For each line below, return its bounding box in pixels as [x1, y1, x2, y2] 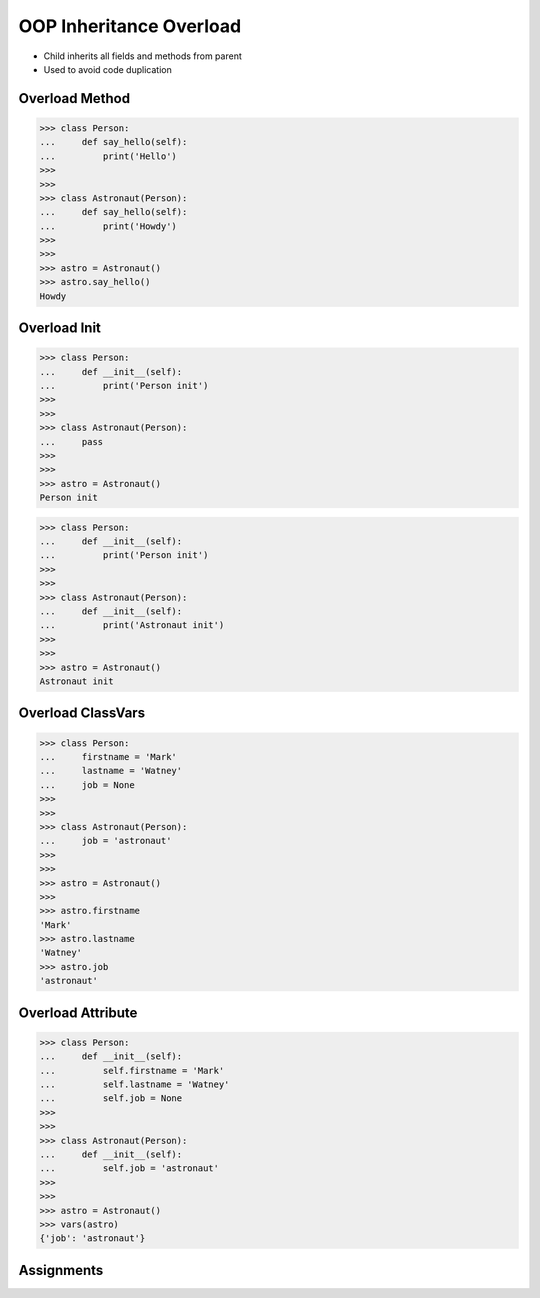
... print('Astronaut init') [39, 620, 225, 631]
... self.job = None [39, 1093, 183, 1104]
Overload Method [18, 90, 130, 107]
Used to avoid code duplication [43, 63, 172, 75]
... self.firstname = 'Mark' [39, 1065, 225, 1076]
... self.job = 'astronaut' [39, 1163, 220, 1174]
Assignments [18, 1261, 104, 1279]
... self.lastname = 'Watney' [39, 1079, 230, 1090]
